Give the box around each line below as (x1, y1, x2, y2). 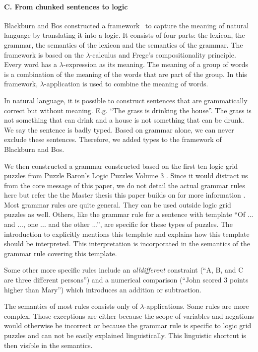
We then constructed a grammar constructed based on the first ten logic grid (4, 160, 238, 171)
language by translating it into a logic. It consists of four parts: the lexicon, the (4, 30, 245, 40)
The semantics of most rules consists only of (4, 301, 138, 311)
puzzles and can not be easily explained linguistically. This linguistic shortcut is (4, 330, 246, 341)
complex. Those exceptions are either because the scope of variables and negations (4, 310, 254, 321)
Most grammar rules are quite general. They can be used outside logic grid (4, 199, 231, 210)
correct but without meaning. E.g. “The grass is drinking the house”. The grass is (4, 105, 252, 115)
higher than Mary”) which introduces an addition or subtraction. (4, 284, 201, 294)
